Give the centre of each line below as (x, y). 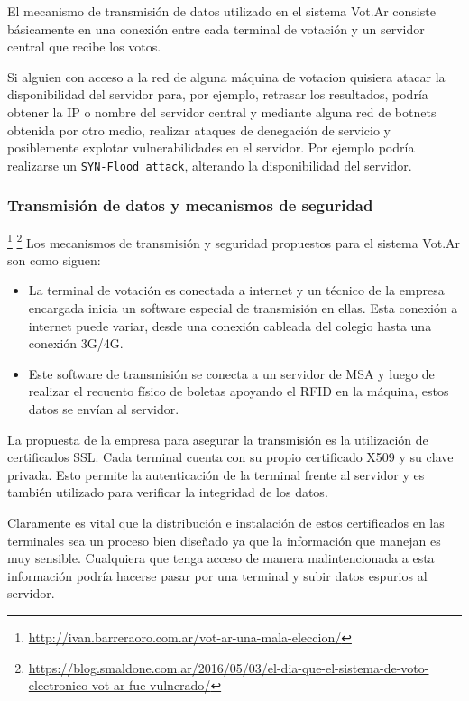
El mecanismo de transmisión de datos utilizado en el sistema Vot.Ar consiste (221, 11)
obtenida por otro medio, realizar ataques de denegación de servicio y (199, 129)
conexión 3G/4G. (76, 343)
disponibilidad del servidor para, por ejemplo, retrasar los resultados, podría (218, 94)
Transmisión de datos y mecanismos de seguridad (190, 205)
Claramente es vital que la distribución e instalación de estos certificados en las (226, 522)
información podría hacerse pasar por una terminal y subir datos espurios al (217, 575)
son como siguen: (54, 259)
